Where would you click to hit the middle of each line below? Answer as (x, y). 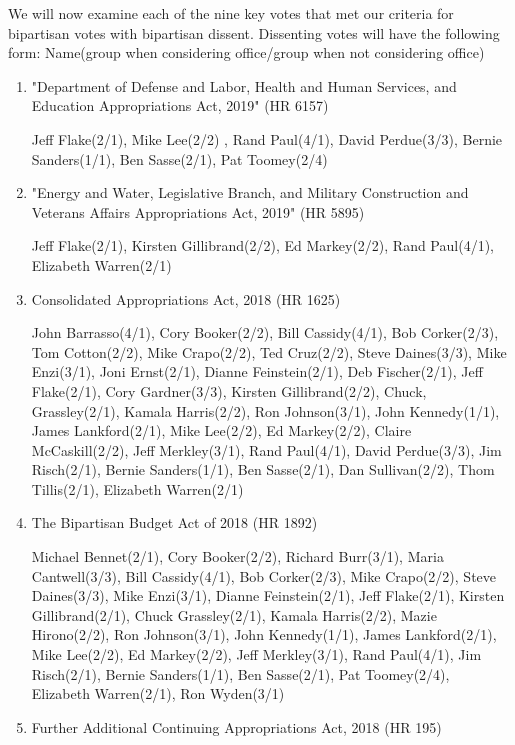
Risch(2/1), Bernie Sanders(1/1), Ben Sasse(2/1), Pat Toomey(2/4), (240, 673)
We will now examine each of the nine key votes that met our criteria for (231, 13)
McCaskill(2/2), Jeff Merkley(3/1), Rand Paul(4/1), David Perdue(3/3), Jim (266, 449)
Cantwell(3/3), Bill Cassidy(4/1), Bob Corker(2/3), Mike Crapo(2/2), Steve (264, 575)
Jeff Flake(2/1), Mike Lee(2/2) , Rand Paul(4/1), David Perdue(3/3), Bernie (267, 138)
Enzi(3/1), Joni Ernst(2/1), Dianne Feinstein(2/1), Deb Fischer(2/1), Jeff (257, 371)
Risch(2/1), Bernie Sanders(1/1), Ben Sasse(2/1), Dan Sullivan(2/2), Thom (263, 469)
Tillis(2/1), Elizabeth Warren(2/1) (137, 488)
